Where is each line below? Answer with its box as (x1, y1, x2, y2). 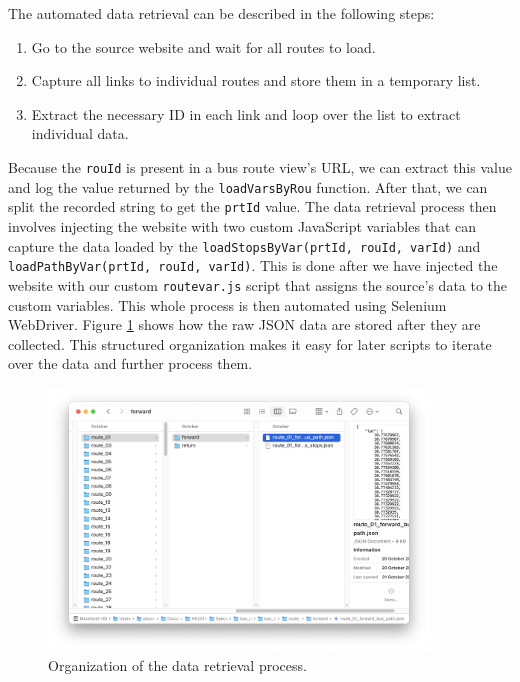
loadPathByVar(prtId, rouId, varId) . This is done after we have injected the (8, 255, 498, 276)
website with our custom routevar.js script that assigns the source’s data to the (8, 274, 508, 295)
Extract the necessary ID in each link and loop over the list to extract (31, 103, 461, 124)
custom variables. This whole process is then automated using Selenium (8, 294, 447, 315)
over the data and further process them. (8, 353, 253, 374)
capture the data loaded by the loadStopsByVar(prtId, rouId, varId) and (8, 235, 481, 256)
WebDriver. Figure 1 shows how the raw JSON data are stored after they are (8, 314, 481, 335)
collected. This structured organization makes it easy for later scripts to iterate (8, 333, 492, 354)
